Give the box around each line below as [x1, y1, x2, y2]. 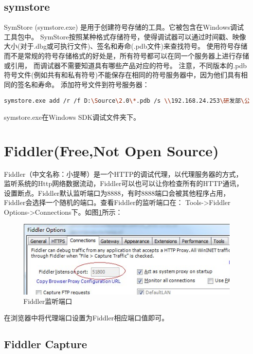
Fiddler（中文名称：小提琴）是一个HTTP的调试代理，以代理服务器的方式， [4, 168, 243, 179]
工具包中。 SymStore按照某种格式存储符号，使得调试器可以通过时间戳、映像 [4, 31, 246, 41]
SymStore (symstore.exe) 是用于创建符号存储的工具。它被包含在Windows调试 [4, 22, 244, 32]
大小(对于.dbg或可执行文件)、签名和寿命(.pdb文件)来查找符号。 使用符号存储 [4, 41, 248, 51]
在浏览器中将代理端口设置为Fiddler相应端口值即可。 [4, 312, 169, 322]
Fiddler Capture [4, 336, 87, 351]
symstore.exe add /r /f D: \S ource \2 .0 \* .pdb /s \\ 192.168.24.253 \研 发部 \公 [4, 97, 250, 105]
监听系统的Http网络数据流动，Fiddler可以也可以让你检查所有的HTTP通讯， [4, 178, 243, 188]
